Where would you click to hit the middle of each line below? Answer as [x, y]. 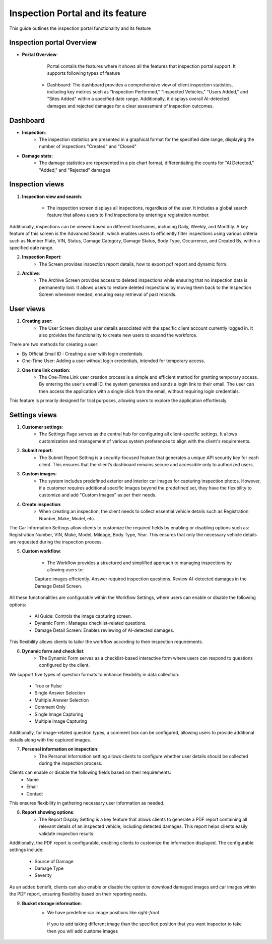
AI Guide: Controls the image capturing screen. [83, 616]
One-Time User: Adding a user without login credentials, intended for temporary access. [114, 361]
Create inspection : [42, 504]
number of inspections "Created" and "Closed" [88, 146]
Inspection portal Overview [53, 43]
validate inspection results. [67, 833]
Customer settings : [43, 427]
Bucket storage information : [52, 903]
